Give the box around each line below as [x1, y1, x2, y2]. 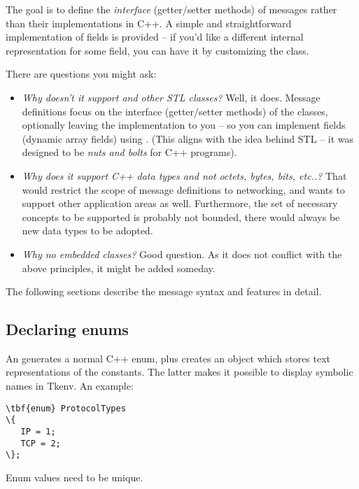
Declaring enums [6, 318, 129, 340]
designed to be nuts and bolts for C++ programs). [22, 145, 237, 160]
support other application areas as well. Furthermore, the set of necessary [22, 196, 338, 211]
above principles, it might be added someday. [22, 260, 216, 275]
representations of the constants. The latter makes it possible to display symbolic [6, 364, 353, 379]
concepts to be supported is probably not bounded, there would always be [22, 209, 340, 224]
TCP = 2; [20, 438, 61, 448]
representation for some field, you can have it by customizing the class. [6, 43, 309, 57]
